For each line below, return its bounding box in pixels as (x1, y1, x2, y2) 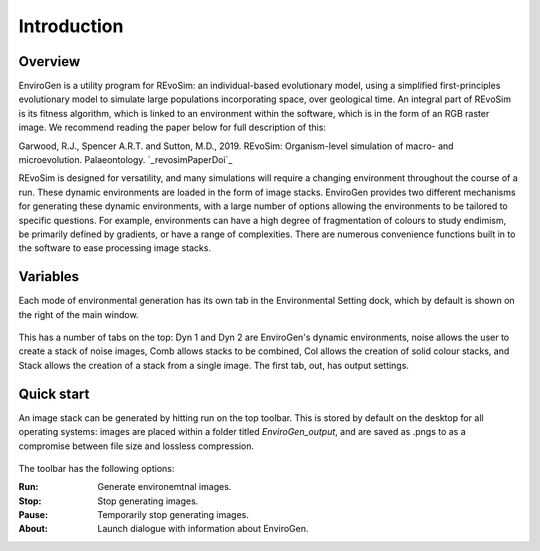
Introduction (18, 15, 124, 37)
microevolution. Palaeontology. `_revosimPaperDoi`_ (18, 154, 233, 166)
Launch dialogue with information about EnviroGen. (97, 523, 309, 535)
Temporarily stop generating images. (97, 509, 250, 521)
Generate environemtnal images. (97, 481, 232, 493)
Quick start (18, 385, 90, 402)
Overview (18, 53, 81, 70)
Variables (18, 268, 80, 285)
